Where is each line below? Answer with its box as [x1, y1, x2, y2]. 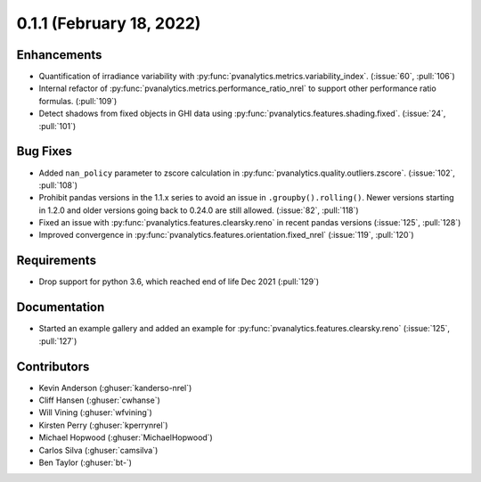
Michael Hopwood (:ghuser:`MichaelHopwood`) [38, 432, 213, 443]
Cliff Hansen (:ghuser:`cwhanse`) [38, 395, 160, 405]
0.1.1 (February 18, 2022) [16, 13, 201, 33]
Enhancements [16, 47, 102, 62]
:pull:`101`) [38, 120, 77, 131]
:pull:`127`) [38, 335, 77, 347]
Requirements [16, 253, 97, 268]
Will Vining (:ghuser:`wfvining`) [38, 407, 153, 418]
